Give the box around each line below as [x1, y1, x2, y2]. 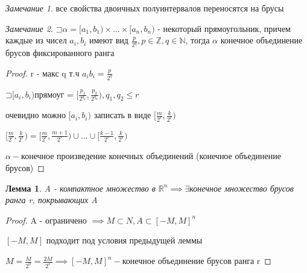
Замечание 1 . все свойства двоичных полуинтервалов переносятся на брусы [5, 2, 284, 14]
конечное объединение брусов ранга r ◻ [122, 254, 271, 267]
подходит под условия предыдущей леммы [46, 234, 203, 246]
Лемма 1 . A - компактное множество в [5, 181, 156, 194]
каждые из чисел [5, 34, 67, 46]
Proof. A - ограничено [5, 213, 87, 226]
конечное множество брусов [189, 181, 294, 194]
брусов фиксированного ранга [5, 46, 115, 59]
